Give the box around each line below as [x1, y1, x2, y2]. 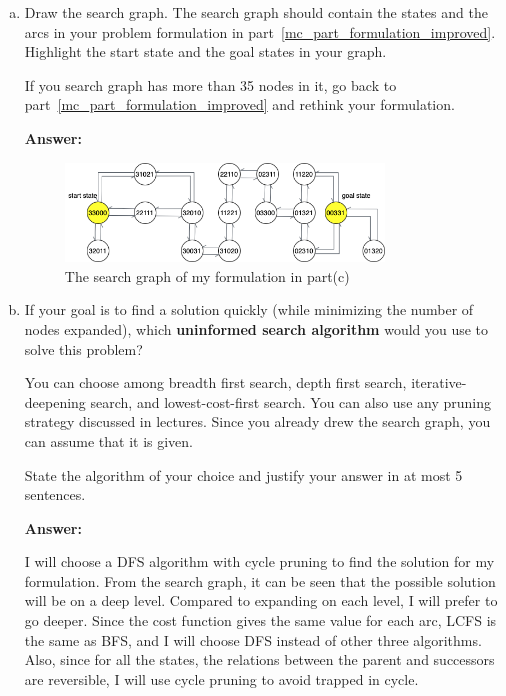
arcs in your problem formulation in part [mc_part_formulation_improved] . [24, 21, 496, 42]
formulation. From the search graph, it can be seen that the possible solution [24, 570, 496, 591]
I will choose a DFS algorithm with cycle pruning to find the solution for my [24, 551, 495, 572]
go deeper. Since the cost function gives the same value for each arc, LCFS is [24, 610, 497, 631]
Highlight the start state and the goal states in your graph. [24, 41, 387, 62]
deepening [24, 391, 86, 412]
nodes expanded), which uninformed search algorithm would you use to [24, 318, 489, 339]
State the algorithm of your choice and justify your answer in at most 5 [24, 464, 463, 485]
